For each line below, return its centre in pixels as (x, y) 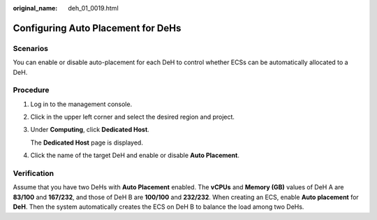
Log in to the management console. (81, 104)
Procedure (31, 90)
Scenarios (31, 48)
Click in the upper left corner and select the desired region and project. (133, 117)
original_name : (35, 8)
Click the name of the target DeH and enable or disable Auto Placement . (135, 155)
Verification (34, 173)
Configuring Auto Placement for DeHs (97, 28)
